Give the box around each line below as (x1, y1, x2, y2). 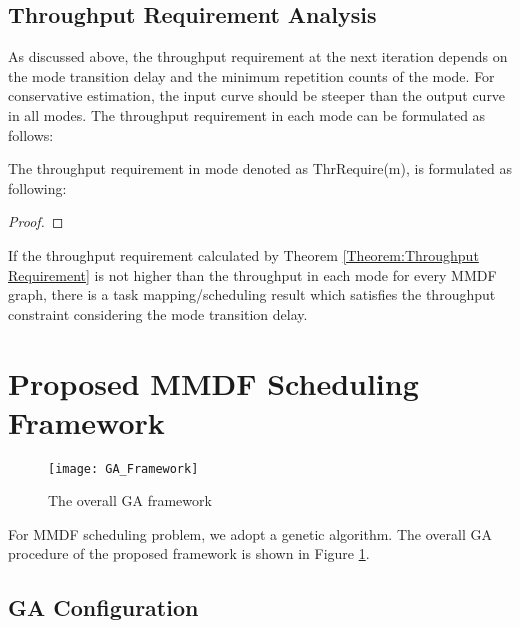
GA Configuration (8, 592, 199, 623)
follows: (8, 124, 54, 145)
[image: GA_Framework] (48, 461, 199, 476)
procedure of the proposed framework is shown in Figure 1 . (8, 543, 370, 564)
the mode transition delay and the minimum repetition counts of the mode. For (8, 65, 495, 86)
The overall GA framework (48, 490, 212, 511)
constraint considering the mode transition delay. (8, 303, 308, 324)
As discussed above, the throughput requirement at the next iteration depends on (8, 46, 508, 67)
